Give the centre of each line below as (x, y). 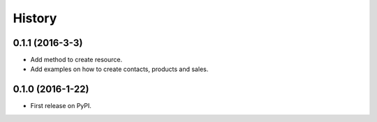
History (35, 18)
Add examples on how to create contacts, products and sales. (119, 69)
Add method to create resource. (76, 60)
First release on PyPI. (61, 106)
